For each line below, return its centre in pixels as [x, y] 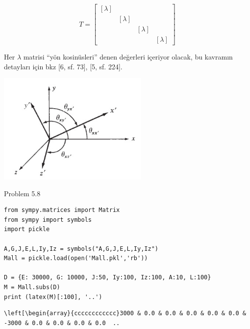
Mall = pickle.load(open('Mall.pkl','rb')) [76, 258]
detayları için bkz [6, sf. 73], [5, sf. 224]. [63, 66]
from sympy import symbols [48, 220]
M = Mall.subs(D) [32, 287]
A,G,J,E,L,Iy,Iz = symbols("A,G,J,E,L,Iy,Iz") [81, 249]
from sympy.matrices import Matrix [62, 210]
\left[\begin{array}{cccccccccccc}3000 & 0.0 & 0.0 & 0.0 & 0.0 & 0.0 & [125, 314]
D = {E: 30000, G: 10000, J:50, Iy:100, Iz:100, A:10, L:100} [108, 278]
